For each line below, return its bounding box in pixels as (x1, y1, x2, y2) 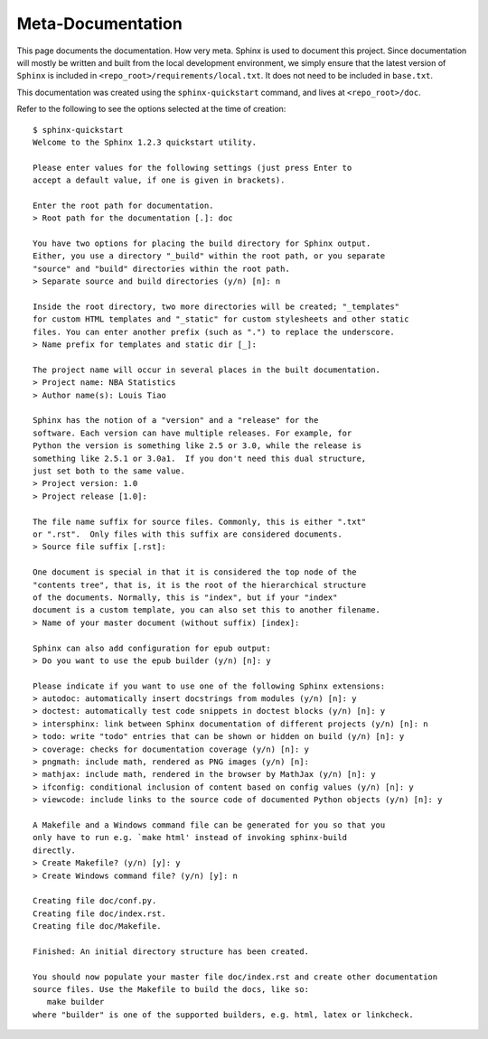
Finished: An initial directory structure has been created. (33, 946, 309, 957)
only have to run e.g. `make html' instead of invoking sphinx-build (33, 832, 348, 843)
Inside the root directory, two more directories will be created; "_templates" (33, 301, 400, 312)
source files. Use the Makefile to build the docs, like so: (33, 985, 309, 995)
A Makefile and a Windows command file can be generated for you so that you (33, 819, 386, 830)
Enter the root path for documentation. (33, 200, 214, 211)
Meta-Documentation (16, 14, 183, 33)
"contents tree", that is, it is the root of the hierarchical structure (33, 579, 367, 590)
